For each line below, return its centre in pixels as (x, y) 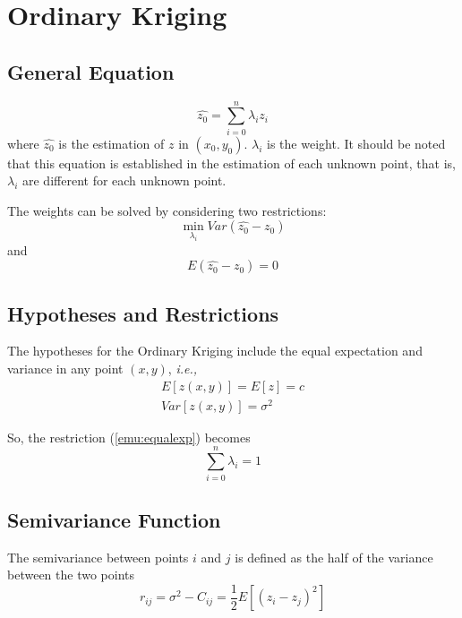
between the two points (71, 575)
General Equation (91, 71)
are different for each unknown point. (124, 180)
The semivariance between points (98, 557)
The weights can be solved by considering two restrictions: (167, 210)
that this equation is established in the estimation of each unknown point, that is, (231, 163)
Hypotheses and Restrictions (143, 313)
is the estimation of (111, 143)
